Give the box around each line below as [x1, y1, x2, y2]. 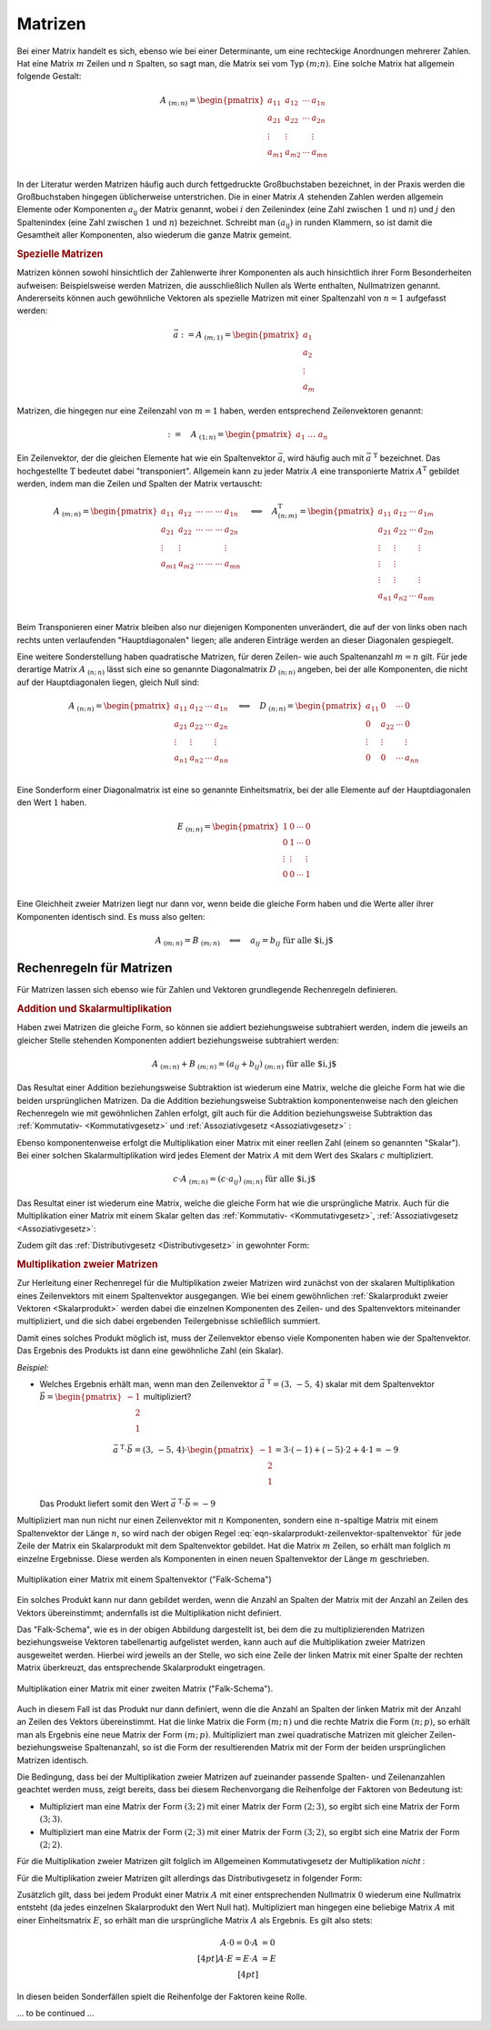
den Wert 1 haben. [16, 797, 87, 808]
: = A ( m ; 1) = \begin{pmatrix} [180, 329, 300, 342]
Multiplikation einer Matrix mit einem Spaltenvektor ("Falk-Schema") [16, 1574, 272, 1585]
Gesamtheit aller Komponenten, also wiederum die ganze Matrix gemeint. [16, 230, 292, 240]
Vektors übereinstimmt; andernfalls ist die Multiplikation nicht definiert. [16, 1607, 282, 1618]
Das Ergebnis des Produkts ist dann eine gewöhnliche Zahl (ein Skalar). [16, 1345, 284, 1356]
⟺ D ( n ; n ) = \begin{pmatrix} [238, 700, 363, 713]
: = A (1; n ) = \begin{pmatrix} [167, 429, 293, 442]
